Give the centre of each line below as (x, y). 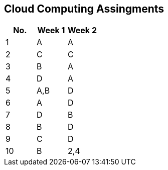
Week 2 (82, 30)
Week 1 (51, 30)
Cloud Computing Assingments (84, 9)
